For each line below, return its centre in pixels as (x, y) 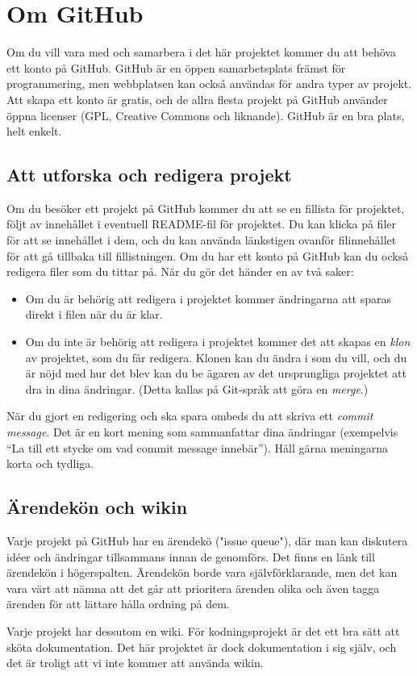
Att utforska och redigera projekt (149, 175)
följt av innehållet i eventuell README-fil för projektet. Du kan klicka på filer (201, 224)
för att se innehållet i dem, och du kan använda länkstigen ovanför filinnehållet (202, 240)
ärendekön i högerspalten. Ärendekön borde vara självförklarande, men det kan (202, 572)
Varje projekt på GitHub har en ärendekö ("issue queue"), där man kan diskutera (207, 540)
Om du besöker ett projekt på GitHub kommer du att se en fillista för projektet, (206, 208)
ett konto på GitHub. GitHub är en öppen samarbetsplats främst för (176, 67)
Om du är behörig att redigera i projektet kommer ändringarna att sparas (208, 298)
